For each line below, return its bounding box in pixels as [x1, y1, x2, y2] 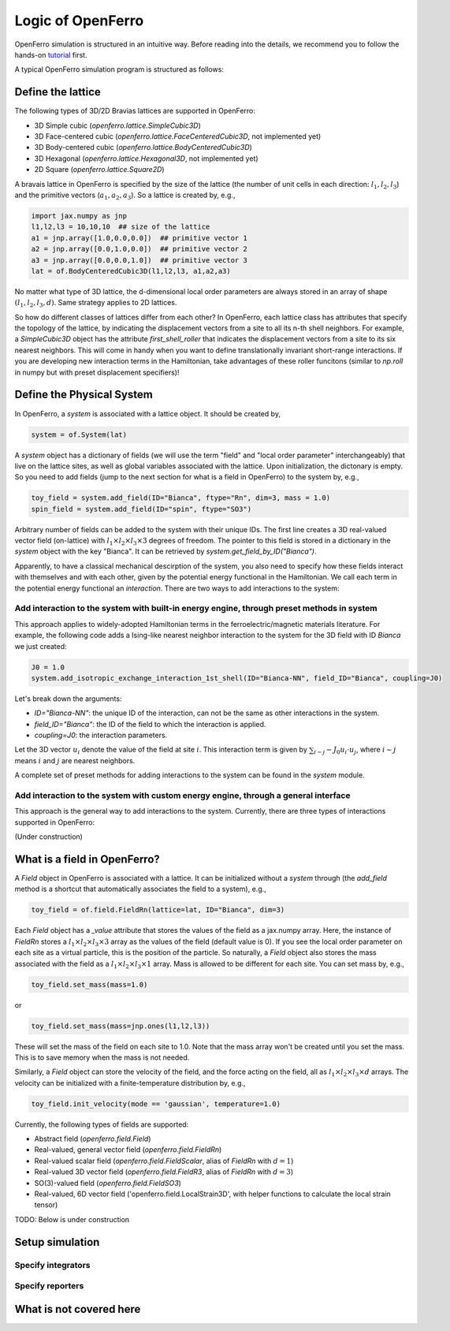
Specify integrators [14, 1259, 91, 1270]
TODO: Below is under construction [14, 1214, 130, 1224]
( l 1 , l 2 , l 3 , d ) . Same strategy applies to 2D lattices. [14, 298, 177, 309]
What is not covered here [14, 1302, 141, 1316]
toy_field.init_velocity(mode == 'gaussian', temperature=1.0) [31, 1099, 281, 1108]
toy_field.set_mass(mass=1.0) [31, 980, 148, 989]
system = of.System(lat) [31, 430, 128, 439]
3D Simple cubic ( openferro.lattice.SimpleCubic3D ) [34, 121, 201, 130]
